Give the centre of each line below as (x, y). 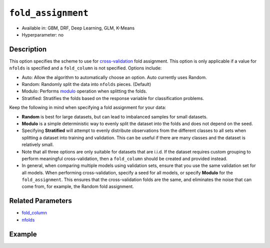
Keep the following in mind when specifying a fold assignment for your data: (88, 107)
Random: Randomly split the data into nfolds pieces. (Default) (86, 84)
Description (28, 49)
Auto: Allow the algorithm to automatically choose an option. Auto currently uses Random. (114, 77)
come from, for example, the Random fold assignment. (78, 186)
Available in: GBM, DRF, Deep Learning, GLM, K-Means (78, 28)
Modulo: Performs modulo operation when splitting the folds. (84, 91)
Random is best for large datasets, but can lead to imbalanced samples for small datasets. (114, 116)
